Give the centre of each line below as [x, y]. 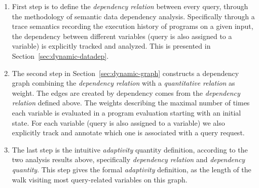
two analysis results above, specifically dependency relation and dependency [128, 159]
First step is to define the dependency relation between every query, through [130, 6]
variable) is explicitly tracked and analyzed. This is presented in [111, 46]
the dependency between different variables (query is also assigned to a [122, 36]
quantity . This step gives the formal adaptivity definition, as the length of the [132, 169]
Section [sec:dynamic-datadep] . [60, 55]
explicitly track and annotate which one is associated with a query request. [128, 133]
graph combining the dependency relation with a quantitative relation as [123, 83]
